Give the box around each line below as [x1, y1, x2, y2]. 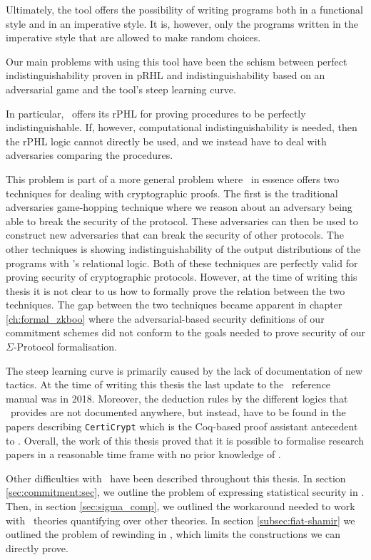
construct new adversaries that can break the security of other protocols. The [6, 227, 344, 242]
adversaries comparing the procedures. [6, 147, 173, 162]
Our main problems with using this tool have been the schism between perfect [6, 53, 347, 68]
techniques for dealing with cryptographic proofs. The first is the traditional [6, 185, 338, 200]
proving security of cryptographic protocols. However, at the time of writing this [6, 269, 357, 284]
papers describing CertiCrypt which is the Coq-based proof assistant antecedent [6, 419, 358, 434]
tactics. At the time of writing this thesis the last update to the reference [6, 377, 331, 392]
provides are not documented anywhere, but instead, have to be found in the [10, 405, 346, 420]
